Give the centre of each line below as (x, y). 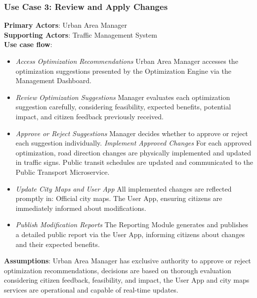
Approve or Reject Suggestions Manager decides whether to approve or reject (132, 133)
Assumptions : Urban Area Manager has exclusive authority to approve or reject (128, 261)
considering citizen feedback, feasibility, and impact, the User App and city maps (127, 280)
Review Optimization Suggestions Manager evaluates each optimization (123, 97)
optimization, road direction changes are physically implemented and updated (133, 152)
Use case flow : (28, 44)
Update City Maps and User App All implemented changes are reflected (124, 188)
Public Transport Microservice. (63, 172)
